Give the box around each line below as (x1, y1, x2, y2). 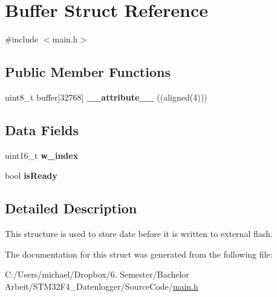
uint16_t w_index (5, 148, 79, 161)
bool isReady (5, 169, 57, 182)
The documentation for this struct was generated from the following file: (5, 247, 273, 260)
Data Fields (5, 120, 79, 139)
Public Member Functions (5, 62, 171, 81)
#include (5, 33, 39, 45)
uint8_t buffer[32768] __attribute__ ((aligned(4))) (5, 90, 207, 103)
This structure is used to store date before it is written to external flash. (5, 227, 273, 240)
